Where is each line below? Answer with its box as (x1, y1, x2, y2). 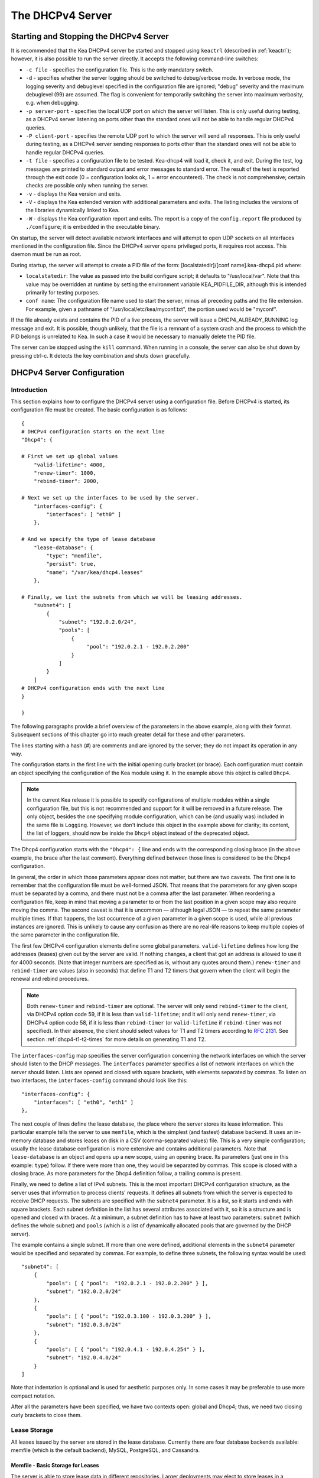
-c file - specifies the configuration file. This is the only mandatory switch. (25, 66, 214, 73)
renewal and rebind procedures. (11, 975, 89, 983)
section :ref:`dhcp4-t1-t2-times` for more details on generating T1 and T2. (27, 1035, 206, 1043)
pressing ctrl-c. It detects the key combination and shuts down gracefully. (11, 352, 191, 359)
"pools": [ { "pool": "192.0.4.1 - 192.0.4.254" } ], (46, 1346, 206, 1353)
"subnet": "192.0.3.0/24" (46, 1321, 121, 1328)
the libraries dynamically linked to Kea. (25, 207, 120, 214)
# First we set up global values (21, 453, 118, 460)
